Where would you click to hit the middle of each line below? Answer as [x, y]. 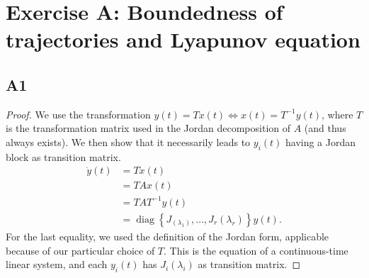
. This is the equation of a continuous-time [256, 250]
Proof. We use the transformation [78, 114]
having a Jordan [320, 141]
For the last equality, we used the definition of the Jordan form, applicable [168, 236]
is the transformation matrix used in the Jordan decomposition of [148, 128]
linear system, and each [57, 264]
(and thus [325, 128]
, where [337, 114]
